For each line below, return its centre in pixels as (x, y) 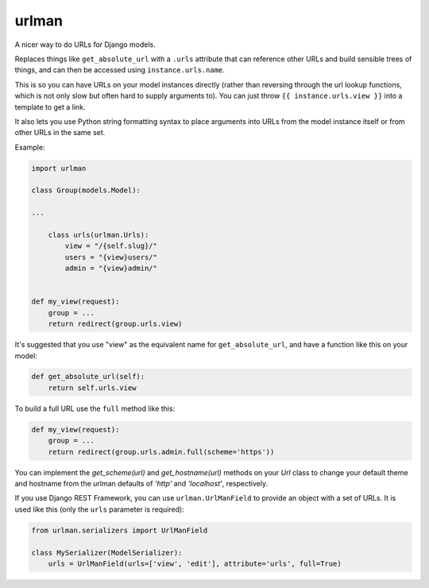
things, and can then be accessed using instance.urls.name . (120, 70)
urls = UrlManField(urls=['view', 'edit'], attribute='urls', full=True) (195, 563)
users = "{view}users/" (111, 257)
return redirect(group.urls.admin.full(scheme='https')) (161, 452)
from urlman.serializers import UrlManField (120, 530)
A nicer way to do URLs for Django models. (85, 44)
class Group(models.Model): (86, 190)
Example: (30, 147)
